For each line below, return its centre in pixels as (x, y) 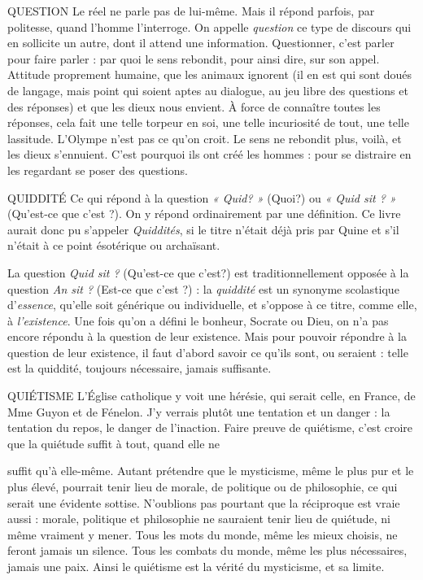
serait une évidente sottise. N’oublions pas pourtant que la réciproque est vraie (204, 502)
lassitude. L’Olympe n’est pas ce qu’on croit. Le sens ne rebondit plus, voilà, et (205, 138)
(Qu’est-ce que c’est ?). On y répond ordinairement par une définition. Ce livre (204, 214)
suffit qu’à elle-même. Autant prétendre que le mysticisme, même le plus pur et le (211, 471)
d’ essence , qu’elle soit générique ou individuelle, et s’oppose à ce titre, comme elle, (212, 305)
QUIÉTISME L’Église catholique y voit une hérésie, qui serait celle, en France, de (211, 396)
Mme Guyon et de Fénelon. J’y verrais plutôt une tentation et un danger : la (199, 411)
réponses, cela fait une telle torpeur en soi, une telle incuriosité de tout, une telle (208, 122)
